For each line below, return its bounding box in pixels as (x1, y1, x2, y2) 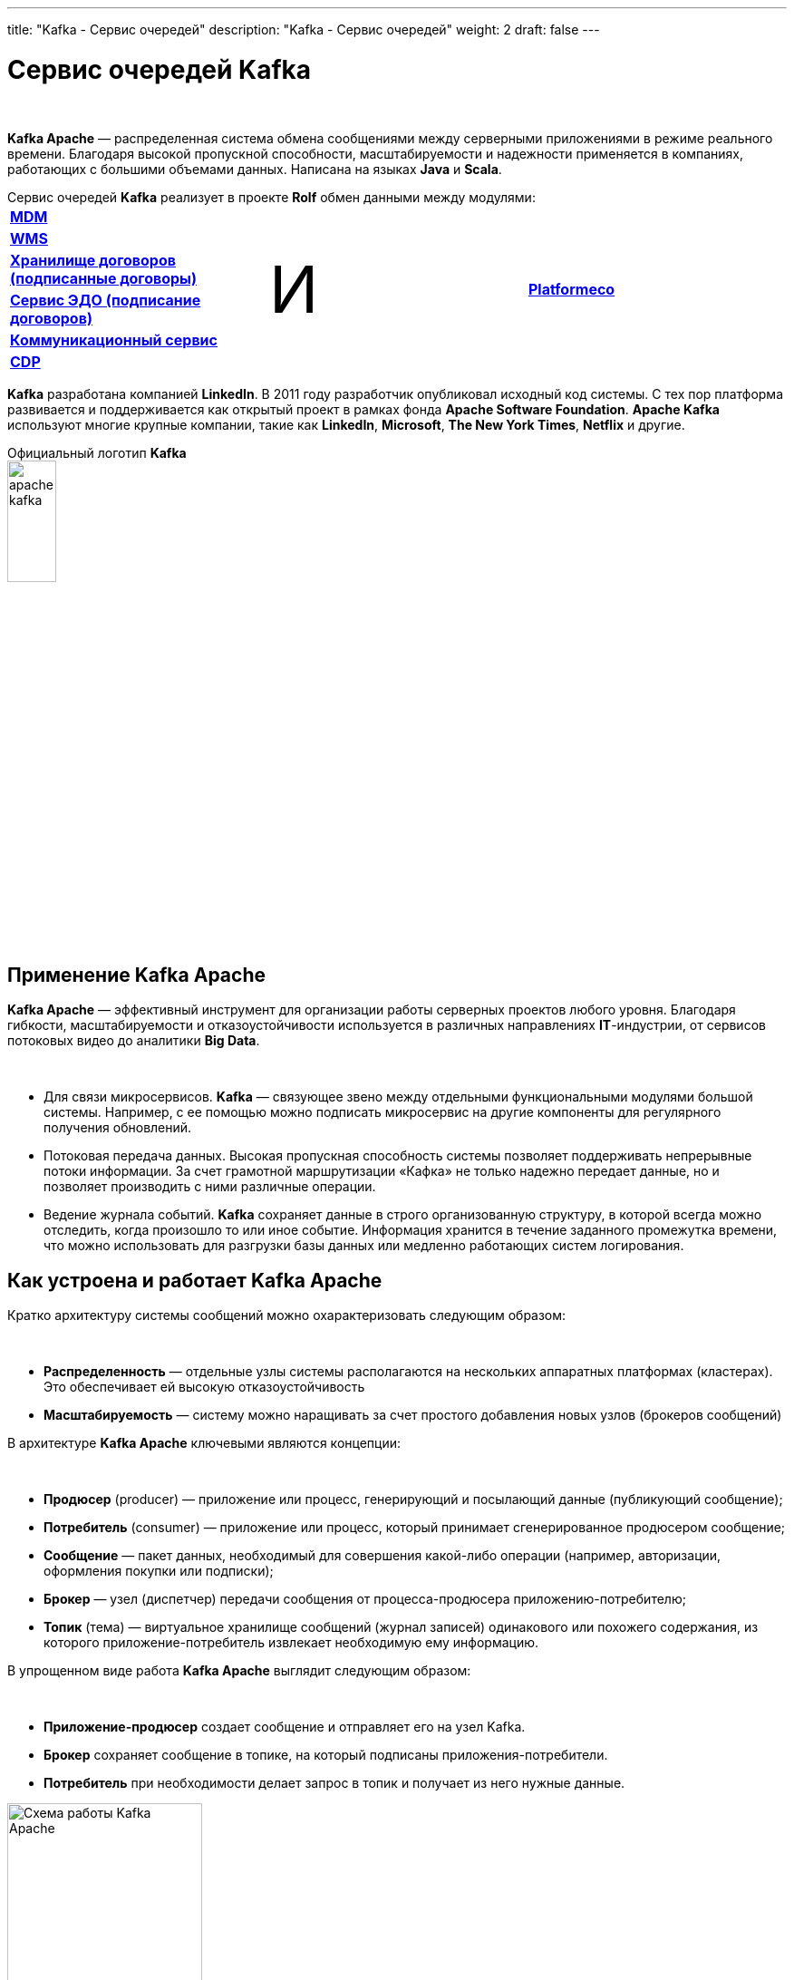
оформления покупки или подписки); (44, 1563, 274, 1579)
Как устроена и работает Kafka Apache (7, 1268, 382, 1292)
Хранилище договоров (10, 250, 176, 269)
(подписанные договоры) (10, 268, 198, 287)
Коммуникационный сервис (10, 330, 218, 349)
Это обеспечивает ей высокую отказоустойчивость (44, 1379, 365, 1395)
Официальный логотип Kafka (7, 444, 187, 461)
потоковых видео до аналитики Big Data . (7, 1033, 260, 1049)
